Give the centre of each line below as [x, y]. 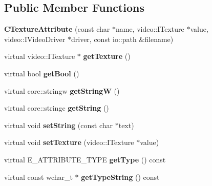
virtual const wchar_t [38, 177]
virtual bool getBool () [42, 73]
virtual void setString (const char [59, 125]
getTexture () [107, 56]
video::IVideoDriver [35, 39]
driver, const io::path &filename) [122, 39]
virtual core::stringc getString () [57, 108]
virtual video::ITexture [40, 56]
